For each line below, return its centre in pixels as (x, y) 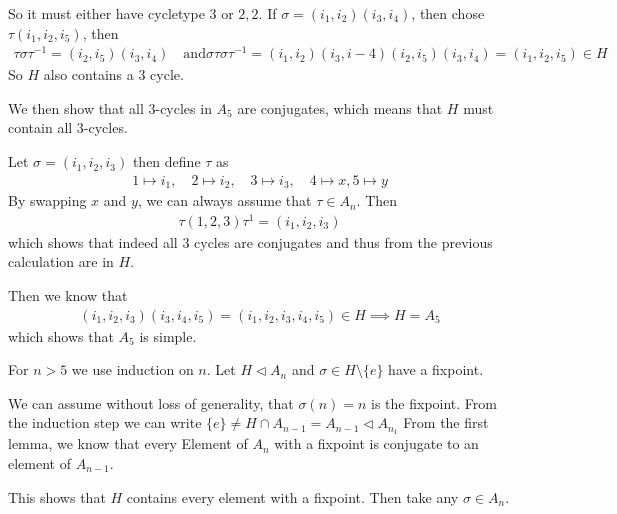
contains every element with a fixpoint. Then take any (292, 496)
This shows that (57, 496)
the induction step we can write (105, 422)
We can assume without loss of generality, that (151, 402)
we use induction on (132, 369)
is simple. (168, 335)
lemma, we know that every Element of (128, 443)
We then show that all (76, 107)
